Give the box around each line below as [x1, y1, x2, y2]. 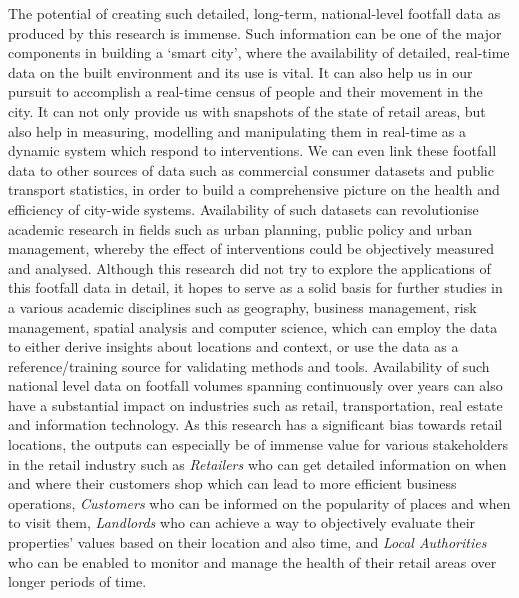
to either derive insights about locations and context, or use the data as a [8, 336, 459, 357]
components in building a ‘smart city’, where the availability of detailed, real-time [8, 42, 510, 63]
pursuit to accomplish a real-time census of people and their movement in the [8, 81, 483, 102]
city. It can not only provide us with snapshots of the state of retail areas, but [8, 100, 486, 121]
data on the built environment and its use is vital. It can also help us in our [8, 61, 473, 82]
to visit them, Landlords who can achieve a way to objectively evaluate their [8, 512, 476, 533]
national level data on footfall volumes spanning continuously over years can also [8, 375, 503, 396]
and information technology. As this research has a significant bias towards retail [8, 414, 503, 435]
